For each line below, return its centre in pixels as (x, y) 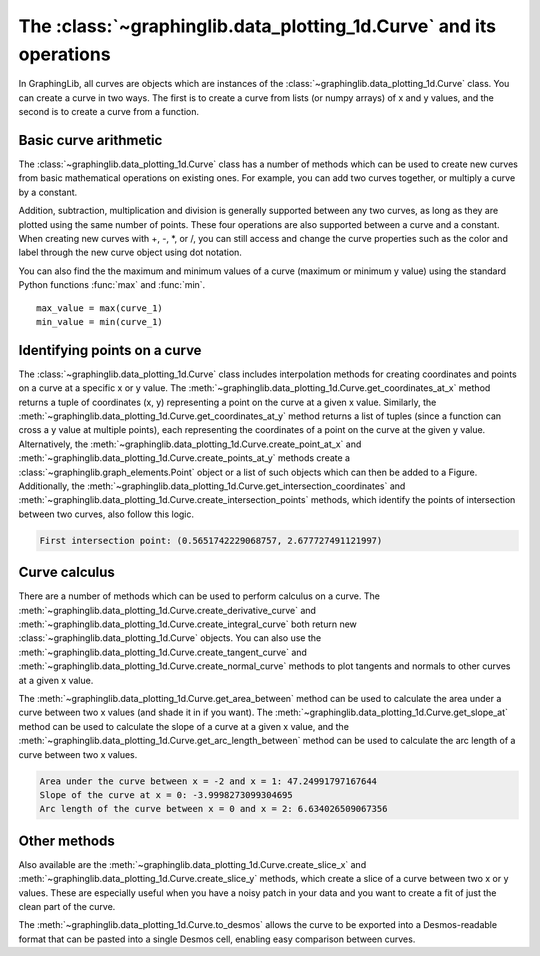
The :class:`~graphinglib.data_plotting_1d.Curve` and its (257, 26)
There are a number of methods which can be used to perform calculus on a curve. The (199, 596)
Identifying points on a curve (110, 350)
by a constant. (48, 192)
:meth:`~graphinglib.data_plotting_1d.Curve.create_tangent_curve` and (162, 652)
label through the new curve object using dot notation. (130, 252)
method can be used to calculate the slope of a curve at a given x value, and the (184, 726)
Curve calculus (66, 572)
